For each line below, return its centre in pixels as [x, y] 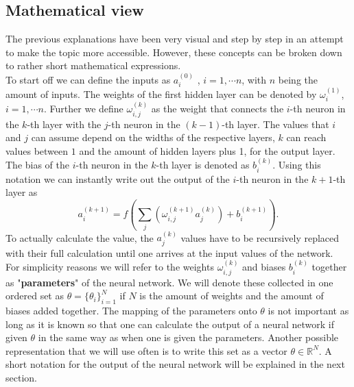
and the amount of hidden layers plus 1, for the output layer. [207, 150]
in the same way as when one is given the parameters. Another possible [188, 337]
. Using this [297, 165]
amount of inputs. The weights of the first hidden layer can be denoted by [161, 94]
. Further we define [84, 109]
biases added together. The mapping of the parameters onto [131, 311]
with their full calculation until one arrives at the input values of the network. [169, 252]
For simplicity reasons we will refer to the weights [110, 267]
